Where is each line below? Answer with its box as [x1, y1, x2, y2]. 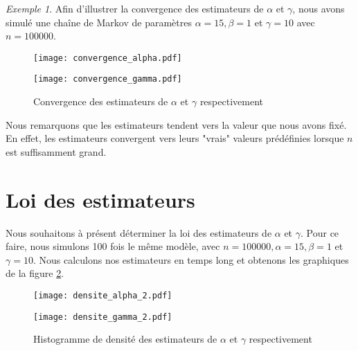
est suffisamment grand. [6, 144, 107, 159]
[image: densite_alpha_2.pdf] [33, 290, 172, 300]
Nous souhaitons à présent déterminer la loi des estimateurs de [6, 225, 272, 240]
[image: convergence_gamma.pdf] [33, 74, 182, 84]
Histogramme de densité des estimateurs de [33, 332, 217, 346]
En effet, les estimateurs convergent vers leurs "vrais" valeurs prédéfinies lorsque [6, 131, 344, 145]
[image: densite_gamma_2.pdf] [33, 312, 172, 322]
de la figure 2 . [6, 266, 64, 280]
